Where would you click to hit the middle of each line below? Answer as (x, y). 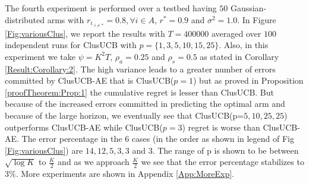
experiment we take (40, 56)
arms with (66, 19)
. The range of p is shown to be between (226, 150)
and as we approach (94, 162)
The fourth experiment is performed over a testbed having (111, 8)
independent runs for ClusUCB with (71, 45)
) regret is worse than (221, 127)
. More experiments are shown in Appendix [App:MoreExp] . (125, 174)
